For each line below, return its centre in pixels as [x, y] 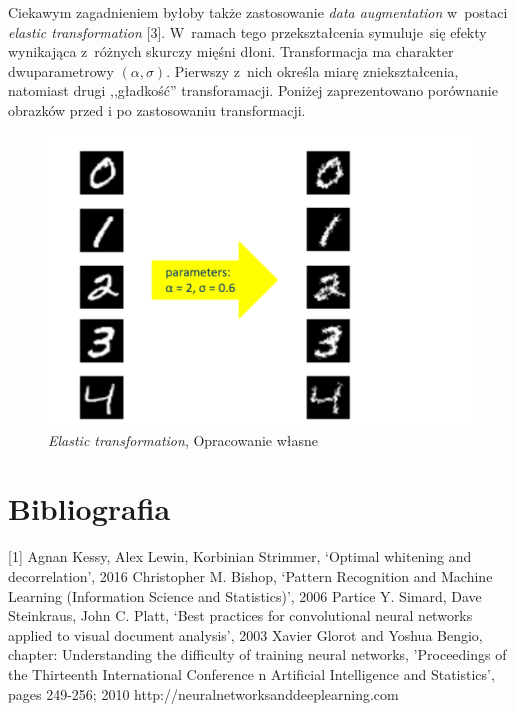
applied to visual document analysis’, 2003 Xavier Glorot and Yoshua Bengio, [245, 634]
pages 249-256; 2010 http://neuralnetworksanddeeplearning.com [203, 693]
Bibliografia [89, 508]
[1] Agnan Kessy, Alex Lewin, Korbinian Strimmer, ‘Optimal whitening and [240, 556]
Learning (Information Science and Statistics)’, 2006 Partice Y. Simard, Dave [245, 595]
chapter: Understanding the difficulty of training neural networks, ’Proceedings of [257, 654]
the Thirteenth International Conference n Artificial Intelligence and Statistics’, [251, 673]
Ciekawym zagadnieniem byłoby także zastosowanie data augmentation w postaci [258, 12]
